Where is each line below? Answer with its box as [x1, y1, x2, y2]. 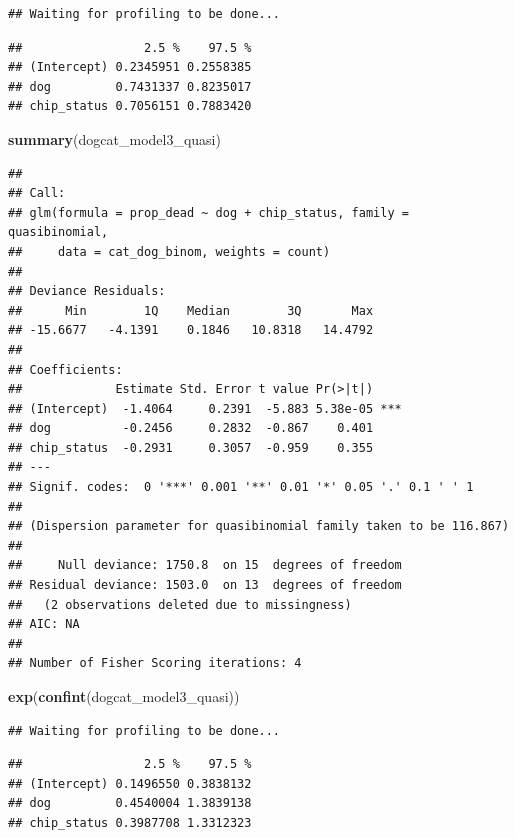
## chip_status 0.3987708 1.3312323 [8, 815, 252, 830]
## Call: [8, 186, 66, 201]
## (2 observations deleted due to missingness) [8, 597, 352, 612]
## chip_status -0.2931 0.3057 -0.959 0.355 [8, 440, 374, 455]
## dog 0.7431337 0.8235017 [8, 79, 252, 94]
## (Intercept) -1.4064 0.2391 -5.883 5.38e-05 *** [8, 401, 402, 416]
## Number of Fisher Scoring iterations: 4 [8, 656, 302, 671]
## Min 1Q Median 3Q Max [8, 303, 374, 318]
